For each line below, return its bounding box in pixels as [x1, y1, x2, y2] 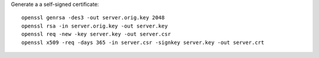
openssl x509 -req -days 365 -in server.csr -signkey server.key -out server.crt [21, 39, 265, 46]
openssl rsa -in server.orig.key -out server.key [21, 22, 168, 29]
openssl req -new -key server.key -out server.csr [21, 31, 171, 37]
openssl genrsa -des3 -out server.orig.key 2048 [21, 15, 165, 21]
